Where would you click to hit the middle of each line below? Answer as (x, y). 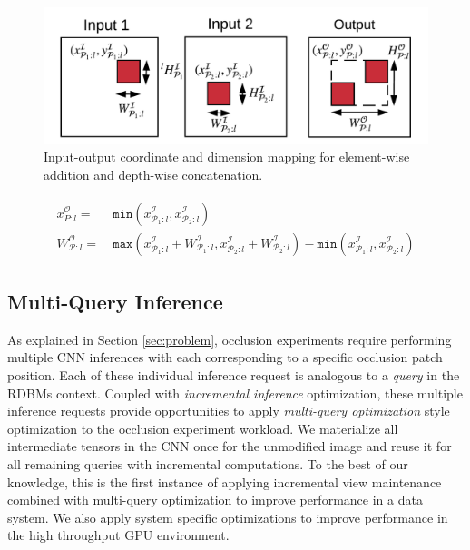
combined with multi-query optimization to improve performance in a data (215, 500)
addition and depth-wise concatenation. (153, 174)
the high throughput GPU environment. (118, 535)
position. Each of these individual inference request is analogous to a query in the (234, 374)
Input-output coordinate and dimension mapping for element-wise (227, 157)
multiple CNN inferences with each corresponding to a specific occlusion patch (225, 357)
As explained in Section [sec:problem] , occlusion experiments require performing (230, 339)
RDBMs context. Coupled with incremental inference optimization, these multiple (235, 393)
